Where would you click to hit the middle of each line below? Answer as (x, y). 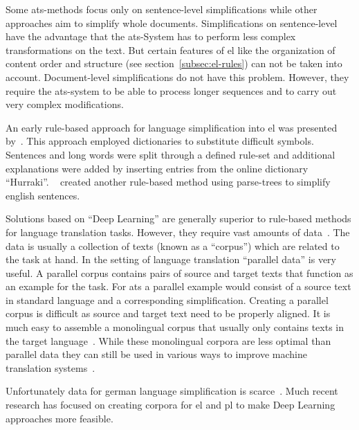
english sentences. (43, 195)
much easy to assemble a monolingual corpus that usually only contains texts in (175, 327)
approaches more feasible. (59, 418)
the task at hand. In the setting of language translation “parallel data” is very (171, 259)
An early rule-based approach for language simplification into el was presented (172, 127)
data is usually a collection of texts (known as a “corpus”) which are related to (173, 245)
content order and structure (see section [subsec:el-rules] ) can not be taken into (174, 63)
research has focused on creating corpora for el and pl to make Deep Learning (171, 405)
